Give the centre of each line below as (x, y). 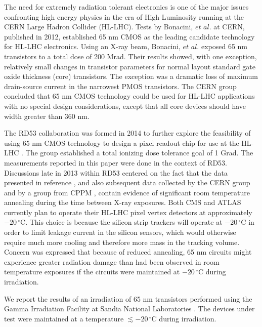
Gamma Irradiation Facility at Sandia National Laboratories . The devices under (129, 309)
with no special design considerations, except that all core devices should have (125, 106)
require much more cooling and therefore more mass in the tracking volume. (122, 242)
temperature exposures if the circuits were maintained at (92, 272)
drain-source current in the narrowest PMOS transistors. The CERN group (120, 86)
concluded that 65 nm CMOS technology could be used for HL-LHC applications (129, 96)
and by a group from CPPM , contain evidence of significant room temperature (127, 192)
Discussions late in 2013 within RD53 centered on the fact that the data (116, 172)
